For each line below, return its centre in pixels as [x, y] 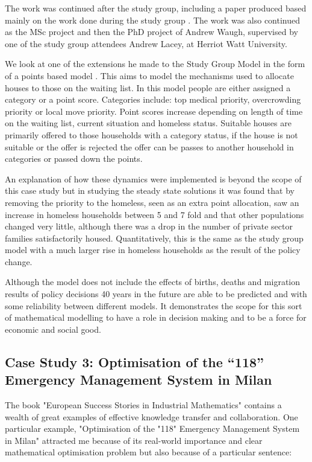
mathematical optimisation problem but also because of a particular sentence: [148, 452]
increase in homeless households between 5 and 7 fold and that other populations [154, 214]
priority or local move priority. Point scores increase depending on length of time [154, 111]
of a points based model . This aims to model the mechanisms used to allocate [149, 75]
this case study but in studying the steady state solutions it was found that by [150, 191]
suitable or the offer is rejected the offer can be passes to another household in [149, 146]
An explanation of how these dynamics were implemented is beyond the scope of [153, 178]
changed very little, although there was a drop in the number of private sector [149, 226]
